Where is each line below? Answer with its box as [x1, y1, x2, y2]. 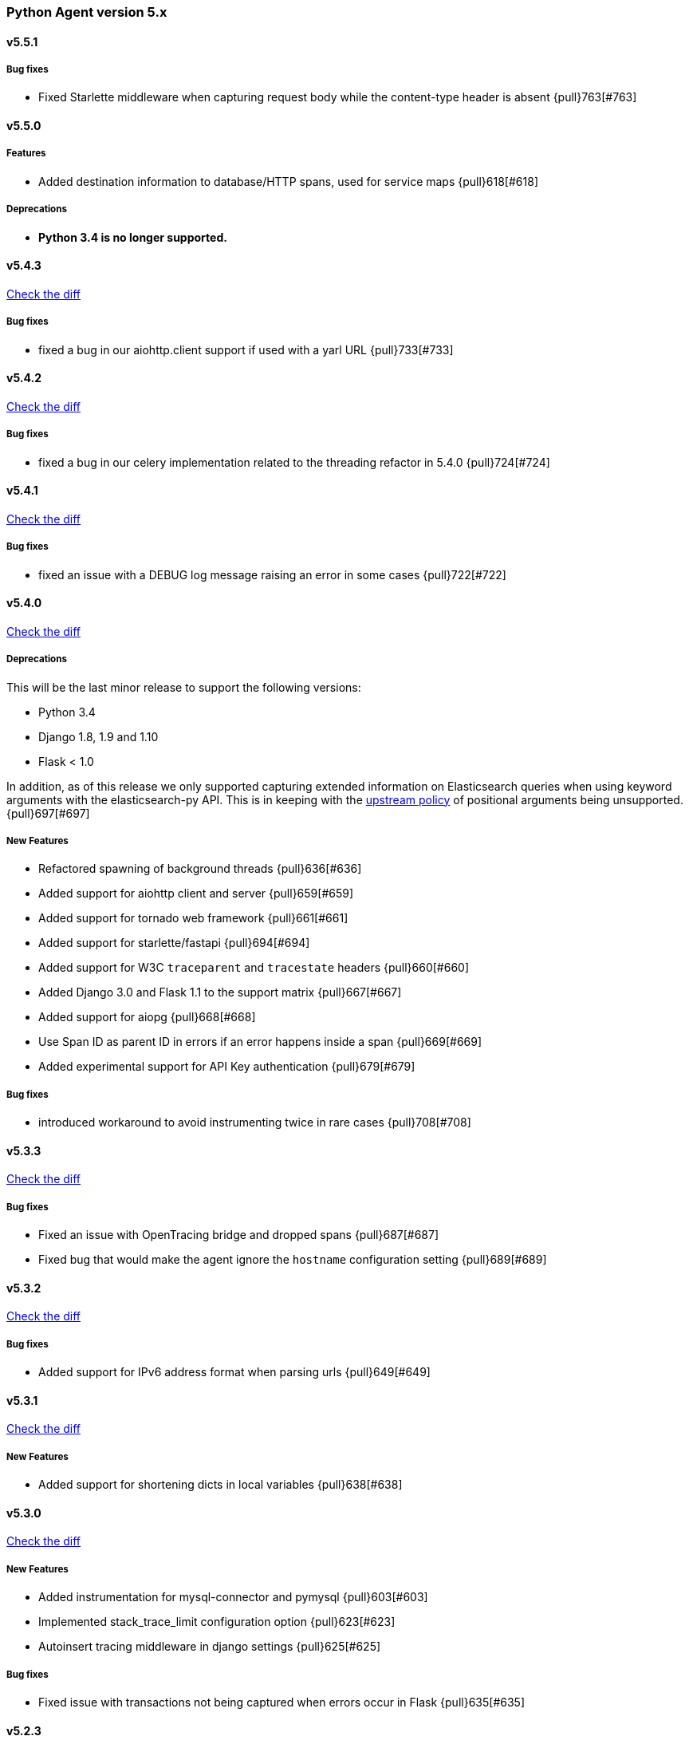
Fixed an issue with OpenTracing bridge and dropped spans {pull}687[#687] [38, 1228, 439, 1242]
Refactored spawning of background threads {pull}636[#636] [38, 862, 362, 876]
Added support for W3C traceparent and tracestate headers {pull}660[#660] [38, 961, 470, 975]
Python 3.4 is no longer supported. [38, 230, 227, 244]
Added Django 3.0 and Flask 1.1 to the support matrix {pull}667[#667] [38, 985, 402, 1000]
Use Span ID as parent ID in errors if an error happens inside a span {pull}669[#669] [38, 1035, 482, 1049]
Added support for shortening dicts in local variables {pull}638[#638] [38, 1478, 403, 1492]
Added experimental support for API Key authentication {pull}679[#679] [38, 1059, 415, 1074]
